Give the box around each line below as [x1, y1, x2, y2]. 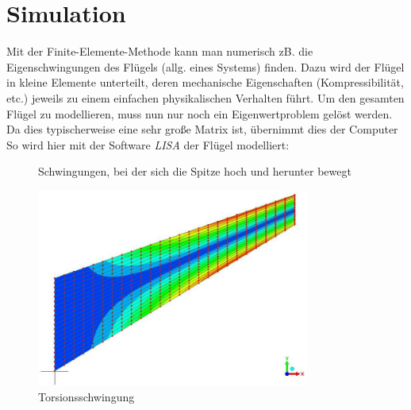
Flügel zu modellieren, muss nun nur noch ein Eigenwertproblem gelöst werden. [6, 105, 393, 122]
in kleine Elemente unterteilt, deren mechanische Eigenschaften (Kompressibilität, [6, 74, 404, 91]
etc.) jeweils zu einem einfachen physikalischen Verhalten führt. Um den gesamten [6, 89, 405, 106]
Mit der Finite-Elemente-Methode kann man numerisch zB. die [6, 43, 313, 60]
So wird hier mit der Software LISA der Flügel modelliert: [6, 136, 290, 153]
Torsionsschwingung [38, 388, 135, 404]
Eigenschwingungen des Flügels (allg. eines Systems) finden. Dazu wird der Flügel [6, 58, 405, 75]
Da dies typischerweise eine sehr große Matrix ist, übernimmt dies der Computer [6, 121, 398, 137]
